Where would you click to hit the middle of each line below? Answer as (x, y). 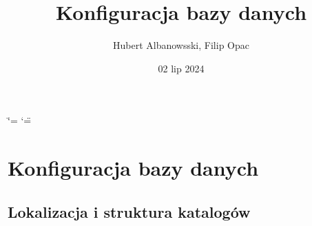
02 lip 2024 (181, 68)
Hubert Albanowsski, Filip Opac (181, 45)
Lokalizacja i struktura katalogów (129, 211)
